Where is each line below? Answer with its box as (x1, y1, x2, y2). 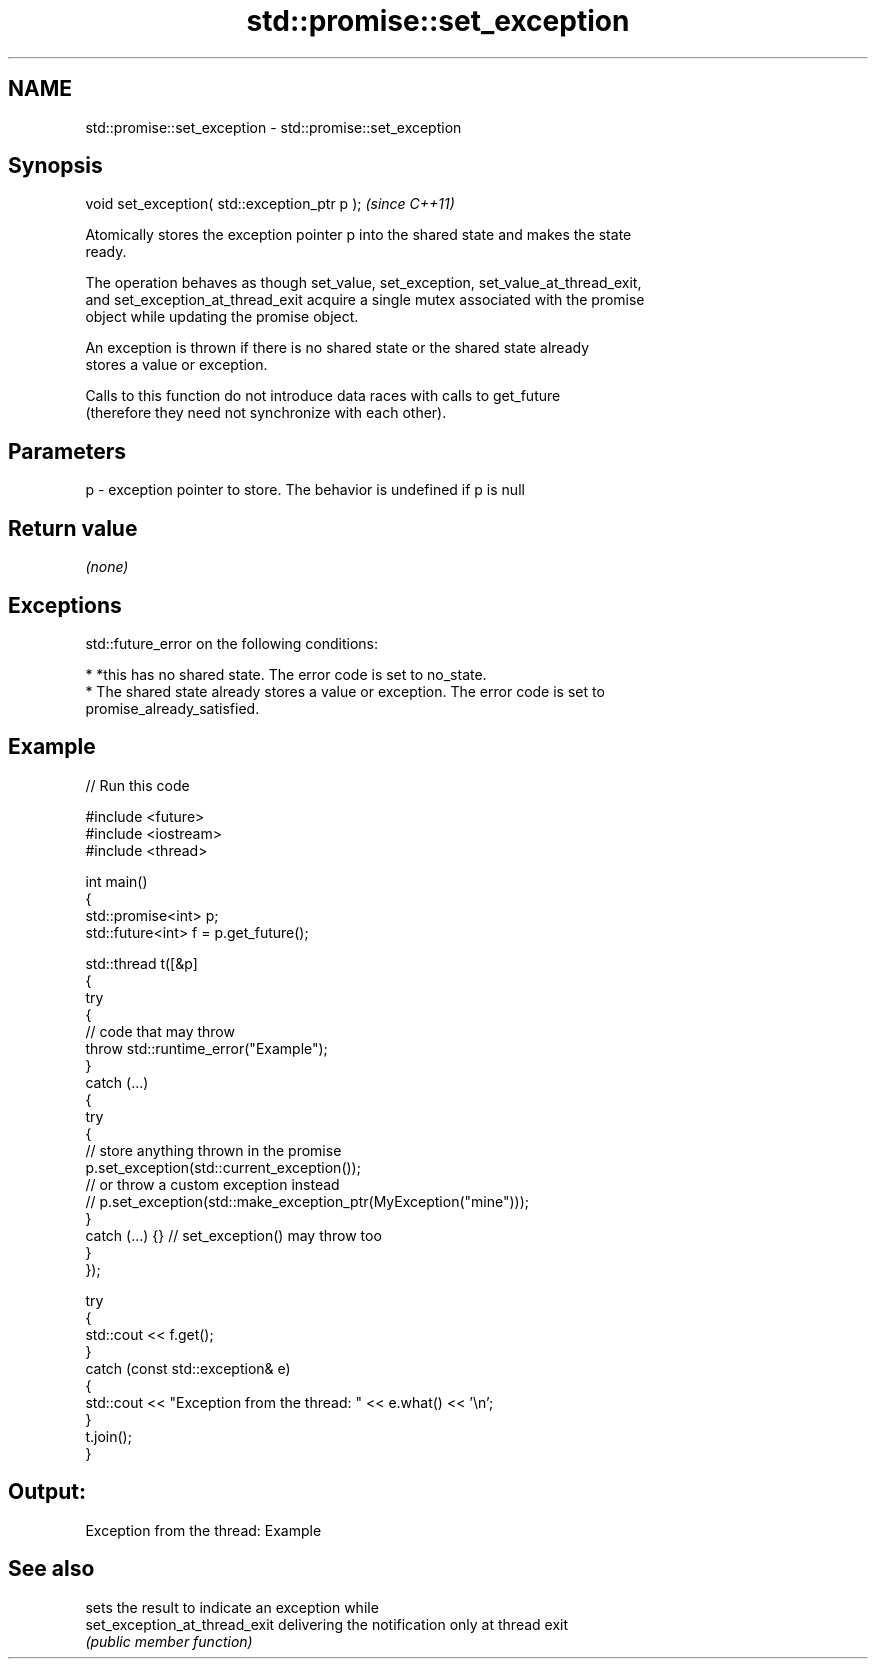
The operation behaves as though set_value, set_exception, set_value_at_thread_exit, (85, 274, 642, 292)
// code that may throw (85, 1022, 235, 1040)
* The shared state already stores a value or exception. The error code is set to (85, 682, 605, 700)
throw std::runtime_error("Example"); (85, 1039, 328, 1057)
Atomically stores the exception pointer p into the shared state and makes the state (85, 226, 632, 244)
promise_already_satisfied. (85, 699, 260, 717)
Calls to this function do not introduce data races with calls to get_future (85, 387, 561, 405)
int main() (85, 872, 148, 890)
